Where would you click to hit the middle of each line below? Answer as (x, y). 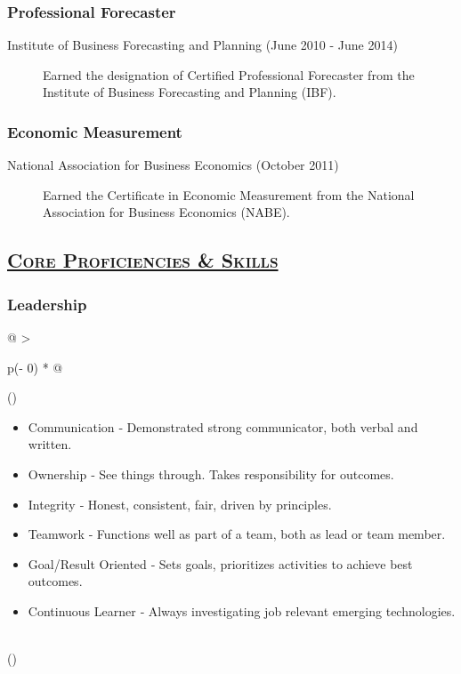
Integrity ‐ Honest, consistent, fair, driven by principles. (180, 504)
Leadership (47, 304)
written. (50, 444)
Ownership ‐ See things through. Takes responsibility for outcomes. (211, 473)
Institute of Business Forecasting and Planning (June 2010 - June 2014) (202, 45)
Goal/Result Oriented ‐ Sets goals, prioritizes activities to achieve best (220, 563)
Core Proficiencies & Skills (143, 260)
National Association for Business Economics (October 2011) (173, 165)
